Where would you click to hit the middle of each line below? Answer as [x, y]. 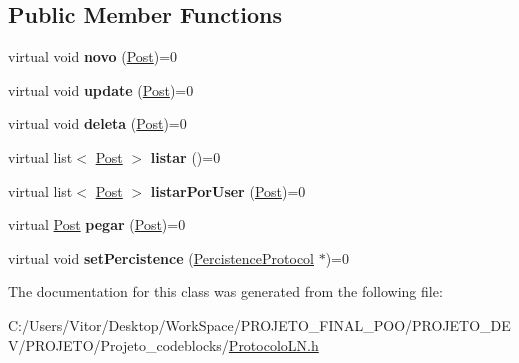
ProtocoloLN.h [273, 344]
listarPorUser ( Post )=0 [228, 190]
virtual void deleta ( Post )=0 [97, 123]
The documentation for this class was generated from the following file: [225, 291]
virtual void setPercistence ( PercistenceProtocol [161, 257]
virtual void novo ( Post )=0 [93, 56]
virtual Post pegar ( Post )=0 [97, 224]
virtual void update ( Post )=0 [101, 89]
